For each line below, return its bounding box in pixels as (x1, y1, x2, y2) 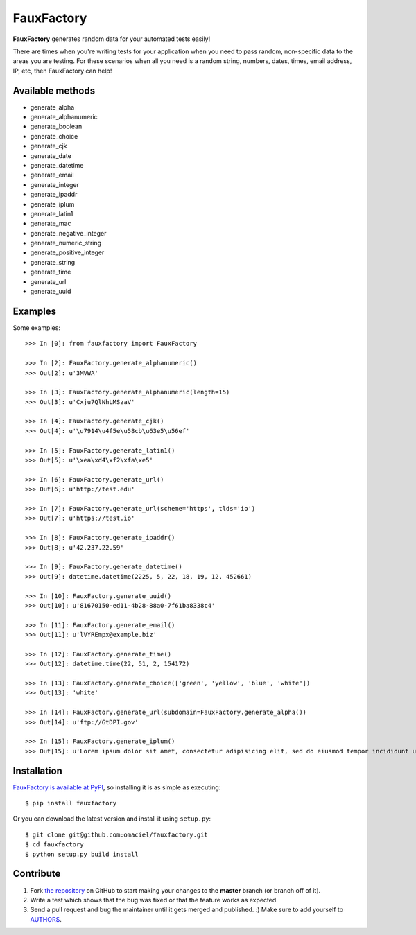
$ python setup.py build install (25, 850, 139, 858)
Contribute (12, 868, 61, 880)
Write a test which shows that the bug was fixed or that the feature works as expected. (30, 895, 279, 904)
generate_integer (30, 180, 80, 189)
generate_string (30, 258, 76, 266)
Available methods (12, 85, 96, 96)
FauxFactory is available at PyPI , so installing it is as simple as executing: (12, 783, 221, 792)
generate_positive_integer (30, 248, 105, 256)
